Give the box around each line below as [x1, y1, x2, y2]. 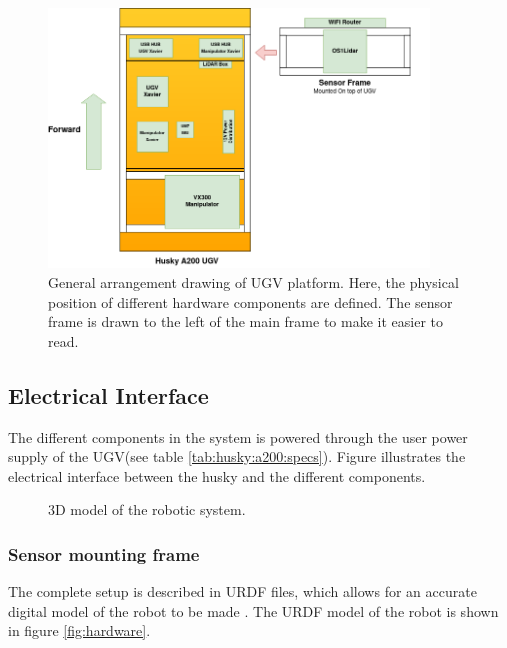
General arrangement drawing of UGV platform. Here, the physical [48, 271, 459, 292]
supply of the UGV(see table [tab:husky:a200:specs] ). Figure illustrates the [8, 446, 466, 467]
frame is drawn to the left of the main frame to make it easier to [48, 311, 443, 332]
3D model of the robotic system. [48, 499, 246, 520]
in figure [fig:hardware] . [8, 620, 151, 641]
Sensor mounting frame [8, 541, 200, 566]
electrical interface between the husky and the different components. [8, 465, 426, 486]
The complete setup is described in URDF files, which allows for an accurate [8, 581, 477, 602]
